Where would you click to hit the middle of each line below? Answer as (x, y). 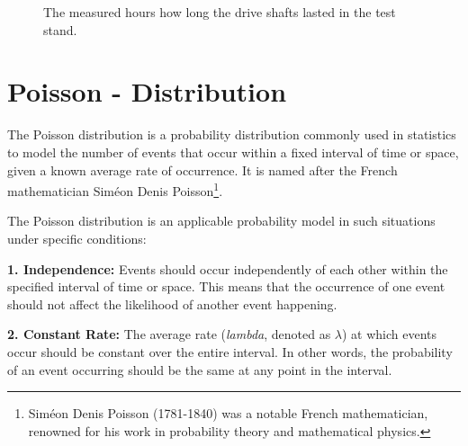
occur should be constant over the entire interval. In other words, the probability (230, 351)
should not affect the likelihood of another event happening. (172, 303)
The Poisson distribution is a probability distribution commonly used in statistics (232, 134)
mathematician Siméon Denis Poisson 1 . (115, 189)
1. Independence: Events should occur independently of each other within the (228, 268)
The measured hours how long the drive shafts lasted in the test (220, 12)
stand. (60, 29)
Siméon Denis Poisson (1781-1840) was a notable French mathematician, (228, 413)
